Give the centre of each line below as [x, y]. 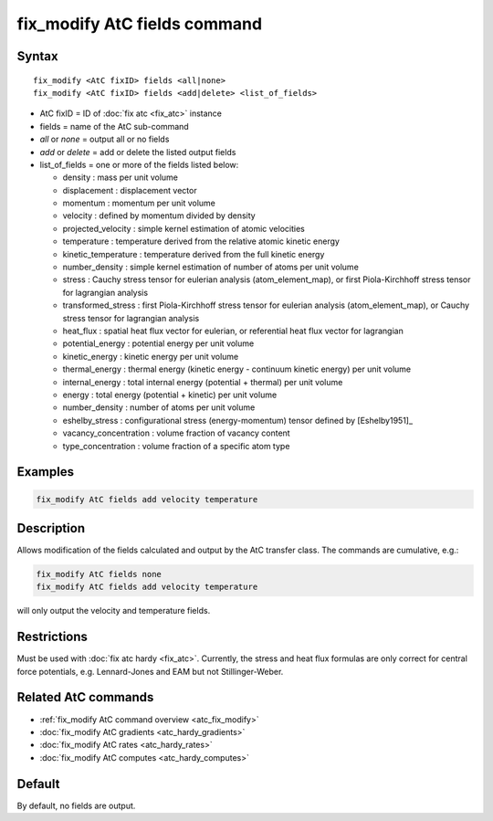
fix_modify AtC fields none [99, 574]
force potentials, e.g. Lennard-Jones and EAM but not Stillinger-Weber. [150, 671]
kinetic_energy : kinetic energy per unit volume [151, 356]
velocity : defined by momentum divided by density [159, 216]
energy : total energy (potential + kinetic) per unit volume [170, 395]
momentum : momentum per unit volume [139, 203]
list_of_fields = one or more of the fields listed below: [139, 164]
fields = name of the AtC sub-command [114, 126]
